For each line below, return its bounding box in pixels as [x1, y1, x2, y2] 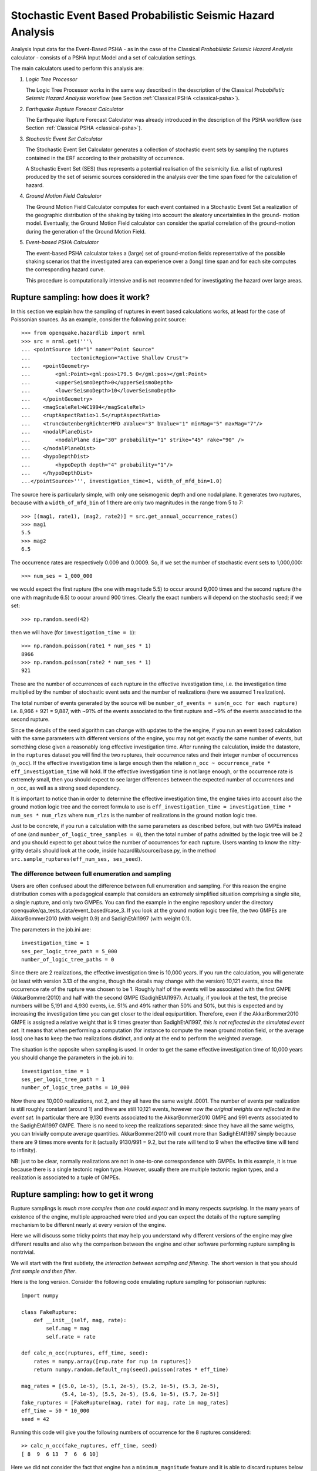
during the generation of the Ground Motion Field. [25, 228, 146, 235]
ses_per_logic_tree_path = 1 [21, 1076, 105, 1083]
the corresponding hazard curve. [25, 266, 106, 273]
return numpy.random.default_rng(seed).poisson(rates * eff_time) [33, 1366, 229, 1373]
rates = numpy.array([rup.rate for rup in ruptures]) [33, 1358, 192, 1364]
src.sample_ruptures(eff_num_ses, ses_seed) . [11, 855, 143, 862]
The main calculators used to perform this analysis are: [11, 65, 144, 72]
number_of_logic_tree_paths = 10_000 [21, 1084, 130, 1091]
